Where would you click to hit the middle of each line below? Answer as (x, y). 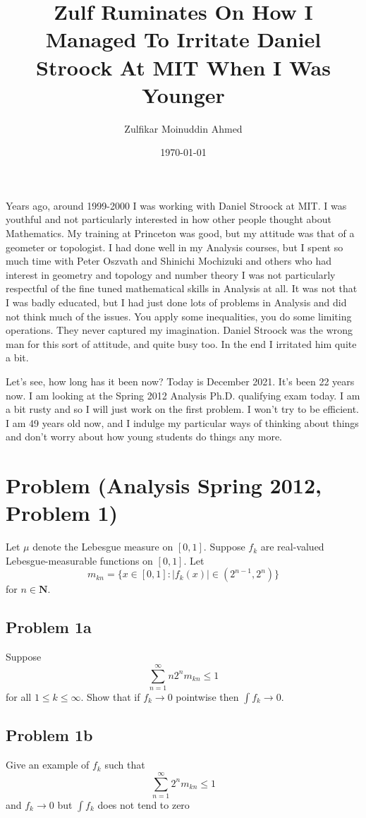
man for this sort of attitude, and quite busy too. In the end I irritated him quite (181, 343)
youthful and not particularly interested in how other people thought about (169, 219)
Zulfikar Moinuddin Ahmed (183, 128)
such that (125, 765)
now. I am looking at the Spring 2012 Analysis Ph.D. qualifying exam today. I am (183, 395)
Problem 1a (49, 627)
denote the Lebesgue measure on (103, 547)
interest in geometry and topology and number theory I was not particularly (171, 274)
